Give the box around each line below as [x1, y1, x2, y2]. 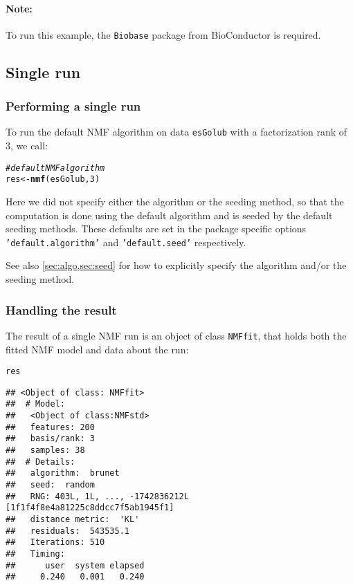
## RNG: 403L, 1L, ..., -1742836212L [6, 491, 189, 501]
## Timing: [6, 548, 65, 559]
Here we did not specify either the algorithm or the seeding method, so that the [6, 194, 344, 209]
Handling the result [6, 301, 117, 318]
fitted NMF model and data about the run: [6, 342, 189, 356]
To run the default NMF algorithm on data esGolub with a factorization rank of [6, 124, 347, 139]
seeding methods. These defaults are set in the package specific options [6, 221, 307, 236]
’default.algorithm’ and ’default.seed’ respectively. [6, 234, 246, 249]
